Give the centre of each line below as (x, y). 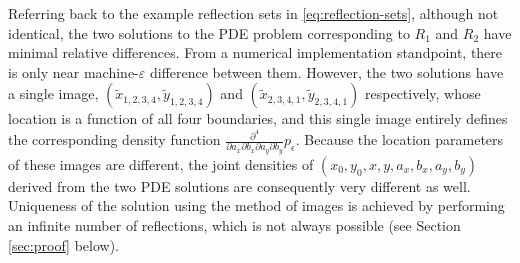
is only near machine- (73, 71)
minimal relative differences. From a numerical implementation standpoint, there (255, 52)
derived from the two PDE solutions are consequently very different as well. (239, 185)
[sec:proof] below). (63, 244)
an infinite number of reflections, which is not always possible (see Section (234, 224)
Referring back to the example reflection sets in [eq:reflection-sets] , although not (253, 13)
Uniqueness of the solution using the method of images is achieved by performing (256, 205)
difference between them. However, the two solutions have (326, 71)
